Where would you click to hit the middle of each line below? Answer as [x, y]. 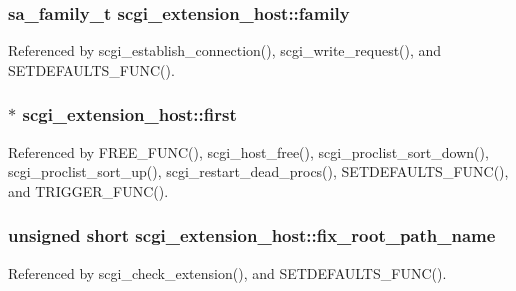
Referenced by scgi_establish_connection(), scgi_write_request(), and [225, 50]
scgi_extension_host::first [129, 114]
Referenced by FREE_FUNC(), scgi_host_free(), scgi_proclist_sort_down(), [248, 151]
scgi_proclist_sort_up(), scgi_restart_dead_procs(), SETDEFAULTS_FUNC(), [258, 171]
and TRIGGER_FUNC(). [88, 190]
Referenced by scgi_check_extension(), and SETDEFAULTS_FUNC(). [227, 272]
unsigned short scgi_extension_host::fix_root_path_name [252, 235]
